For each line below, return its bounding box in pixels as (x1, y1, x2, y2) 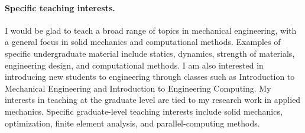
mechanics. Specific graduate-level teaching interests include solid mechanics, (5, 105, 283, 117)
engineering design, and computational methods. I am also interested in (5, 59, 264, 71)
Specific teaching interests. (5, 1, 115, 14)
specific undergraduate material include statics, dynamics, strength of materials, (5, 47, 295, 59)
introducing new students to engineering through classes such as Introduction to (5, 70, 295, 83)
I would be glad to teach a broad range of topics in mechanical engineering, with (5, 24, 297, 36)
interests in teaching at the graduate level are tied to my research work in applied (5, 93, 301, 106)
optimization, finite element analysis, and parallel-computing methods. (5, 116, 260, 129)
